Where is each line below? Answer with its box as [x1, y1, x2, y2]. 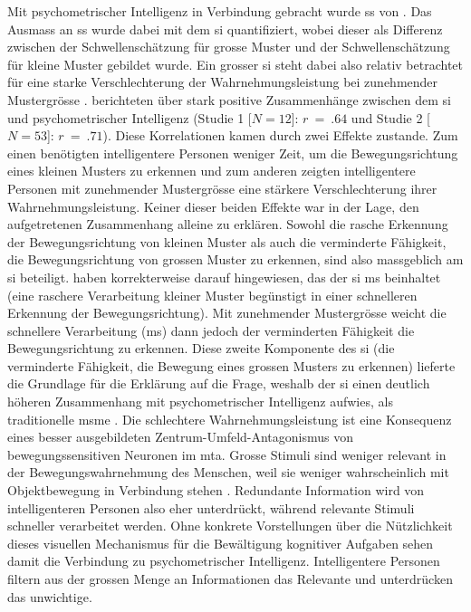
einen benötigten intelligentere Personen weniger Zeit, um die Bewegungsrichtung [7, 143, 458, 162]
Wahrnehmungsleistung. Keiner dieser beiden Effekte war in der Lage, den [7, 196, 419, 215]
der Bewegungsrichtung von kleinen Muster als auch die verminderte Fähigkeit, [7, 232, 447, 251]
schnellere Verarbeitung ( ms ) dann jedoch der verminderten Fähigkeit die [7, 320, 415, 339]
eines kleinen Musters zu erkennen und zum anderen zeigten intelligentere [7, 161, 416, 180]
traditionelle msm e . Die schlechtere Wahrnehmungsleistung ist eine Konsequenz [7, 409, 452, 428]
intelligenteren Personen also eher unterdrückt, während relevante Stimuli [7, 498, 415, 517]
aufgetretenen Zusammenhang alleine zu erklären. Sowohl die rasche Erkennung [7, 215, 448, 234]
